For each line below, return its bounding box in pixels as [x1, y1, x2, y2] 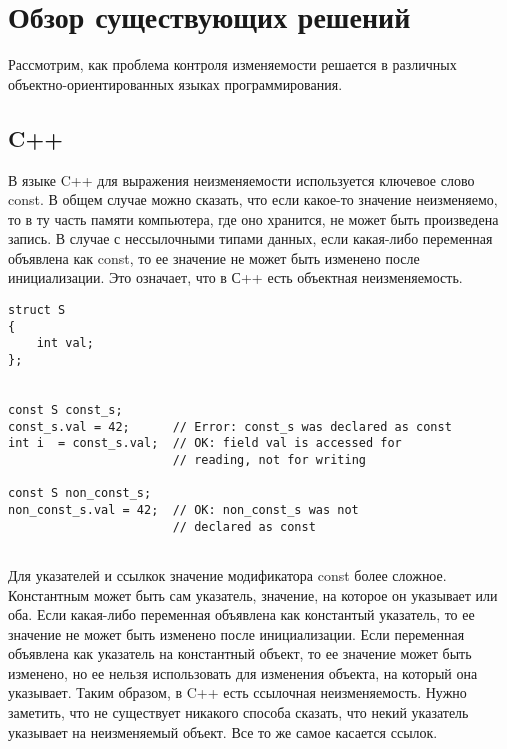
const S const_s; [8, 403, 123, 418]
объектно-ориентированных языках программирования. [8, 73, 343, 94]
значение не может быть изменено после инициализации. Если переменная [8, 623, 465, 644]
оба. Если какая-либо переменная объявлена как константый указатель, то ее [8, 604, 475, 625]
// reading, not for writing [172, 452, 366, 467]
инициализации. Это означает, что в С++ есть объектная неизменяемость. [8, 267, 463, 288]
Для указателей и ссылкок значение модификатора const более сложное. [8, 564, 447, 585]
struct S [8, 303, 66, 318]
